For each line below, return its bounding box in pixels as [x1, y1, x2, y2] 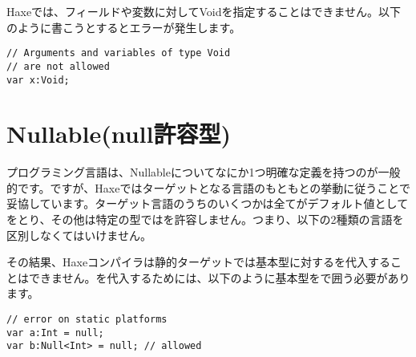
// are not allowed [6, 60, 110, 72]
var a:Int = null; [6, 327, 104, 339]
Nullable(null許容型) [6, 117, 231, 150]
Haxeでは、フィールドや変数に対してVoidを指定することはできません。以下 [6, 3, 401, 19]
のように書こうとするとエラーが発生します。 [6, 18, 241, 35]
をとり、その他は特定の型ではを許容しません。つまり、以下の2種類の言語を [6, 211, 404, 228]
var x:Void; [6, 74, 70, 86]
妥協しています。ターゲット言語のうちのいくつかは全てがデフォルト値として [6, 195, 409, 212]
